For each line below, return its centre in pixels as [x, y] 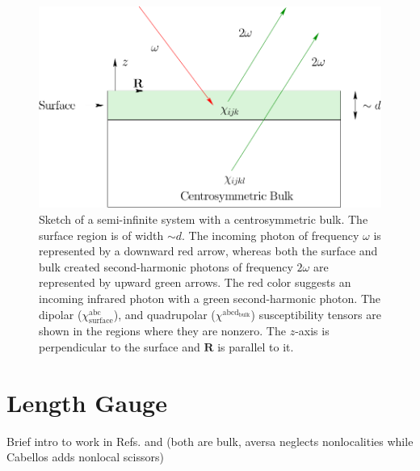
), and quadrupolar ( [164, 314]
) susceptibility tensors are [316, 314]
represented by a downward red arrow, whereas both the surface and [208, 251]
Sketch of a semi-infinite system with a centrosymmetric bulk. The [204, 219]
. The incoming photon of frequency [271, 235]
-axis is [312, 331]
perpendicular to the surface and [120, 347]
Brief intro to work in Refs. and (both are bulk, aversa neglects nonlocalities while [210, 441]
